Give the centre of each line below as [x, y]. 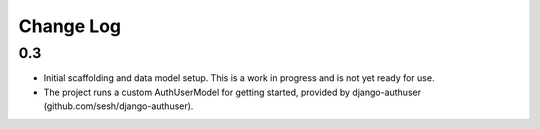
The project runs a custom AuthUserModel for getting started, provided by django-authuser [232, 92]
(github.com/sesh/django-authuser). [118, 106]
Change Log [70, 26]
